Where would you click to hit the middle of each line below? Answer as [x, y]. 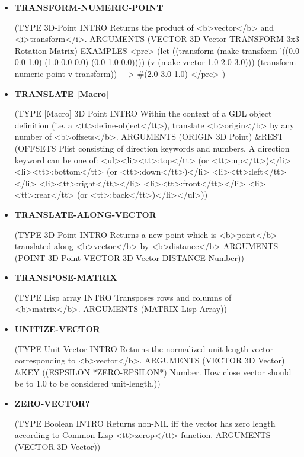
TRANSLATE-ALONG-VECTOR [85, 214]
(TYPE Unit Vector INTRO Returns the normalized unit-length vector [144, 348]
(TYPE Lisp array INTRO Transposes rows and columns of [123, 297]
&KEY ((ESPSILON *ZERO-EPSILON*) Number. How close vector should [153, 371]
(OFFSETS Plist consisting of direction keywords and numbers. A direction [152, 148]
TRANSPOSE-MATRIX [66, 277]
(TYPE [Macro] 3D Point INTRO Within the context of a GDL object [143, 113]
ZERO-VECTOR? [52, 403]
